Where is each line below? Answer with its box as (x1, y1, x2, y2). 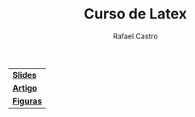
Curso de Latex (83, 5, 188, 23)
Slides (12, 69, 37, 80)
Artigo (12, 82, 38, 93)
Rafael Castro (112, 31, 159, 41)
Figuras (12, 95, 43, 107)
